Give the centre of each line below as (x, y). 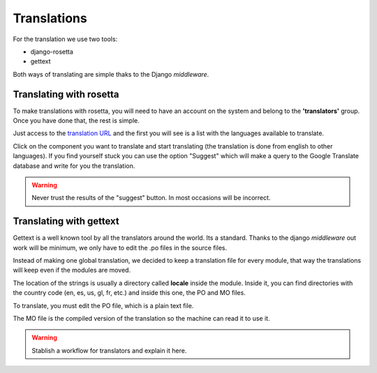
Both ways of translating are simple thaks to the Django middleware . (111, 74)
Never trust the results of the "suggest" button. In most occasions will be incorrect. (151, 198)
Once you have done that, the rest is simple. (76, 121)
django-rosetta (52, 52)
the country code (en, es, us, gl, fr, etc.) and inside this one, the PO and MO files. (129, 293)
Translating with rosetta (66, 94)
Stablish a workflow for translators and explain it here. (109, 350)
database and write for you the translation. (74, 166)
